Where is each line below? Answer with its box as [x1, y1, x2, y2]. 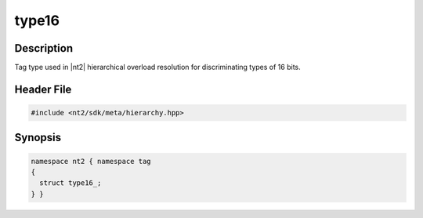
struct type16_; [39, 179, 102, 187]
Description [14, 42, 74, 55]
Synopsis [14, 131, 62, 144]
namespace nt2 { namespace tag [31, 157, 152, 165]
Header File [14, 82, 72, 96]
